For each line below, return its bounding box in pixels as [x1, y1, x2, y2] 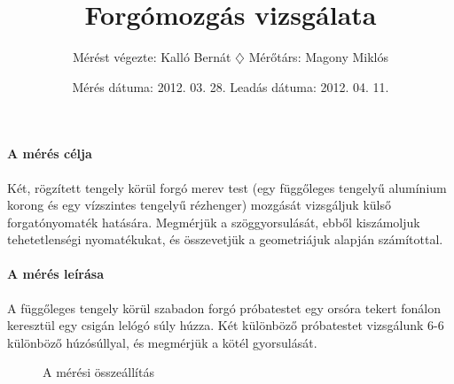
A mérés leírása [7, 265, 105, 283]
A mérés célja [7, 144, 92, 163]
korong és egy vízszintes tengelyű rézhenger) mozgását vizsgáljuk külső [7, 196, 391, 214]
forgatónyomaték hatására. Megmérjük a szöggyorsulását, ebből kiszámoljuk [7, 212, 420, 231]
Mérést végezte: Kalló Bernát [72, 48, 231, 66]
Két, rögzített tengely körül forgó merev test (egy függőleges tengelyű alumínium [7, 178, 447, 196]
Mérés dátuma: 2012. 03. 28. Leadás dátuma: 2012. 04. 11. [72, 77, 389, 96]
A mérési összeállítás [43, 363, 154, 381]
